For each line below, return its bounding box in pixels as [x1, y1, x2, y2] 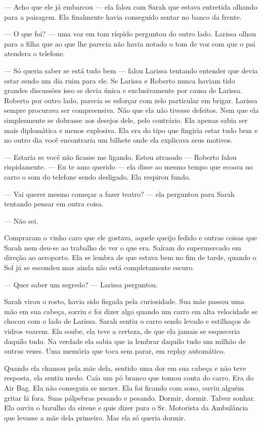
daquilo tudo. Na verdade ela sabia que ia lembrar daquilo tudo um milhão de [4, 335, 246, 346]
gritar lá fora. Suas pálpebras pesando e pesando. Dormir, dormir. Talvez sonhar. [4, 392, 256, 403]
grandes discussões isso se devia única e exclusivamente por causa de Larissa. [4, 85, 242, 96]
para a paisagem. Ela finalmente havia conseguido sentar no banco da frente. [4, 11, 242, 22]
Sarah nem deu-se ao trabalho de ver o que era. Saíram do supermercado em [4, 242, 241, 252]
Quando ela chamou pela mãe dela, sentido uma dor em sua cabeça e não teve [4, 362, 246, 373]
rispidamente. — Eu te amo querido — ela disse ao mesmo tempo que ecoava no [4, 161, 253, 172]
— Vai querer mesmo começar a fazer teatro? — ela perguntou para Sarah [4, 188, 235, 199]
